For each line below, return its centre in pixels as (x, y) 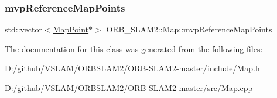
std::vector (23, 29)
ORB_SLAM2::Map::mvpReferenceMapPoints (189, 29)
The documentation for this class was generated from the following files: (134, 48)
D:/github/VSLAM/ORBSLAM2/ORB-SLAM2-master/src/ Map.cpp (129, 88)
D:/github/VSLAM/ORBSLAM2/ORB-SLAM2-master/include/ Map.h (132, 68)
